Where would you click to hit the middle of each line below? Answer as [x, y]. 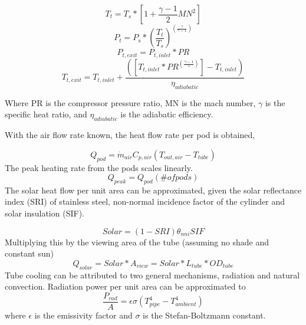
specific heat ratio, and [46, 114]
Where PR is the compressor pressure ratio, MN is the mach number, [130, 102]
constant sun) [29, 253]
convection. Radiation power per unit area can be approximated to [125, 286]
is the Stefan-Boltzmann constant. [204, 315]
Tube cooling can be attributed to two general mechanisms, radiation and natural [152, 275]
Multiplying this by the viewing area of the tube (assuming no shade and [137, 242]
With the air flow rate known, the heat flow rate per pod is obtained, [130, 135]
